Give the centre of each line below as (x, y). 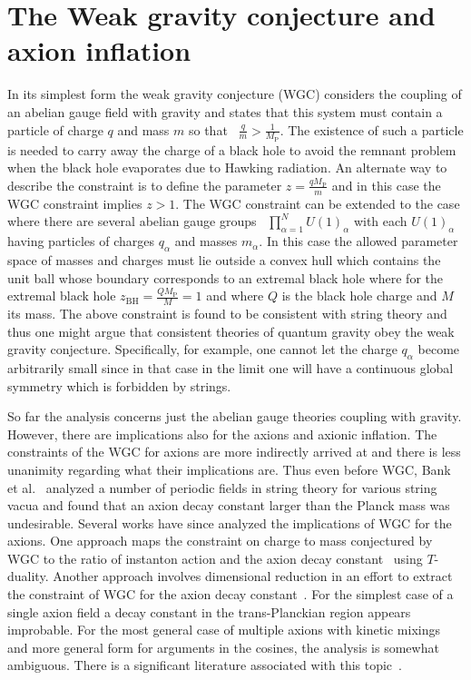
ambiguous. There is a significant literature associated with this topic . (205, 665)
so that (208, 129)
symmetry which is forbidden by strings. (119, 385)
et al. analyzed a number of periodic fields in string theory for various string (222, 487)
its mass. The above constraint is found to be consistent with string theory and (227, 313)
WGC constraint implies (75, 203)
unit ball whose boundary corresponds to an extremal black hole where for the (225, 277)
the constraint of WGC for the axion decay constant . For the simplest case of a (231, 594)
